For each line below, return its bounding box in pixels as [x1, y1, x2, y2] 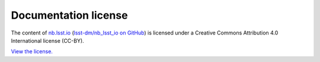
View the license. [11, 48, 53, 55]
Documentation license [11, 9, 128, 22]
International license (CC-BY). [11, 37, 84, 44]
